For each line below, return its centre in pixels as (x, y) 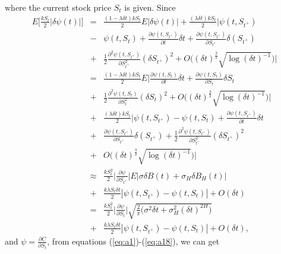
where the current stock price (58, 7)
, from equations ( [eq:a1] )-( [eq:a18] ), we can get (133, 241)
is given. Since (150, 7)
